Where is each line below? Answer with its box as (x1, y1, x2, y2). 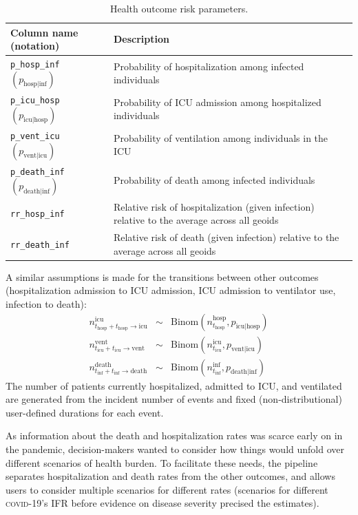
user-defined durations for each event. (6, 405, 164, 419)
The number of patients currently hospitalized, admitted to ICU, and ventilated (6, 378, 342, 392)
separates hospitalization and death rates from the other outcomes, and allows (6, 469, 335, 483)
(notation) (10, 39, 60, 53)
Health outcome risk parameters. (109, 1, 249, 15)
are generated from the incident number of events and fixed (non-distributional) (6, 392, 342, 406)
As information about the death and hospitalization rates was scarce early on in (6, 428, 343, 443)
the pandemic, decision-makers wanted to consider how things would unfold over (6, 442, 344, 456)
